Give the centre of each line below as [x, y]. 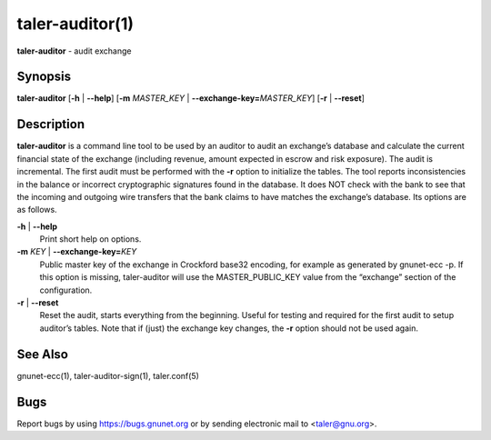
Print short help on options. [90, 239]
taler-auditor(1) [75, 24]
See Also [42, 354]
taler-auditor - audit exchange [74, 51]
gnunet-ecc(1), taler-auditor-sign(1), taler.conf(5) [108, 375]
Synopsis [44, 77]
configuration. [66, 290]
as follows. [37, 210]
